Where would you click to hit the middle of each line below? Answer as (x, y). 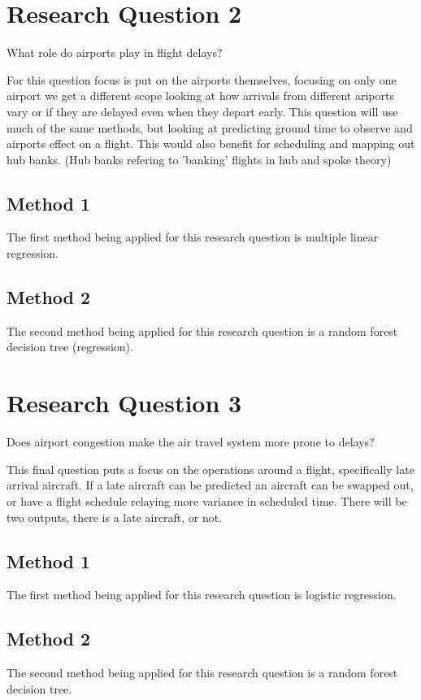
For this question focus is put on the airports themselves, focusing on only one (202, 79)
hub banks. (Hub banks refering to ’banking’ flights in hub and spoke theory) (199, 159)
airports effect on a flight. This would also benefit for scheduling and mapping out (211, 143)
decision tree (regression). (70, 347)
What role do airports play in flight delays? (115, 52)
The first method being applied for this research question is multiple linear (193, 237)
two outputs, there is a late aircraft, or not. (115, 517)
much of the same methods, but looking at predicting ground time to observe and (210, 127)
